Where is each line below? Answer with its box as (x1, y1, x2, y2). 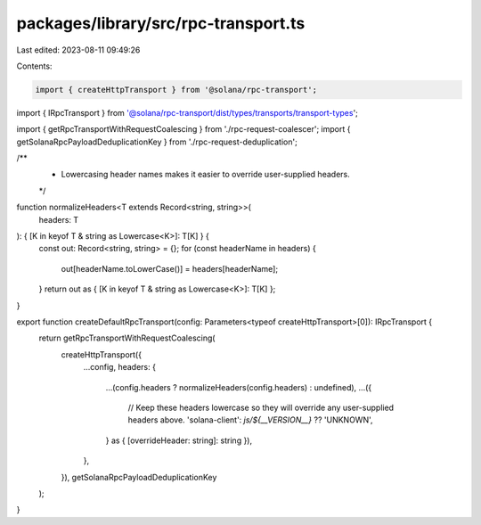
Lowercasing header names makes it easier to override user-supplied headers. (61, 169, 351, 180)
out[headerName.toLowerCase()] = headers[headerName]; (61, 263, 279, 274)
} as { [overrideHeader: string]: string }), (105, 435, 253, 446)
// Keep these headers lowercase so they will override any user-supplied (127, 402, 395, 413)
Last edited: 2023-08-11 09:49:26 (16, 45, 141, 55)
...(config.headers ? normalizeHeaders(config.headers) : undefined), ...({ (105, 381, 372, 392)
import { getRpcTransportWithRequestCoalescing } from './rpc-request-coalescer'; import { (16, 124, 351, 135)
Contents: (16, 61, 53, 71)
